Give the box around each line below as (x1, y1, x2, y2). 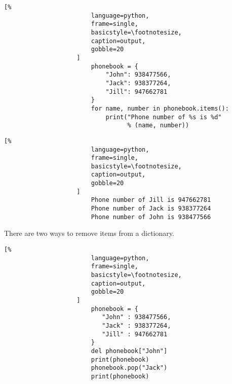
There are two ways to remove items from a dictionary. (4, 228, 174, 238)
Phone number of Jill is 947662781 (91, 196, 211, 204)
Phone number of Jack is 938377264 (91, 205, 211, 213)
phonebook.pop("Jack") (91, 364, 168, 372)
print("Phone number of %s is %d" (105, 113, 222, 121)
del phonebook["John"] (91, 347, 168, 355)
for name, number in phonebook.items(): (91, 104, 229, 112)
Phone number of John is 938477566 (91, 213, 211, 221)
